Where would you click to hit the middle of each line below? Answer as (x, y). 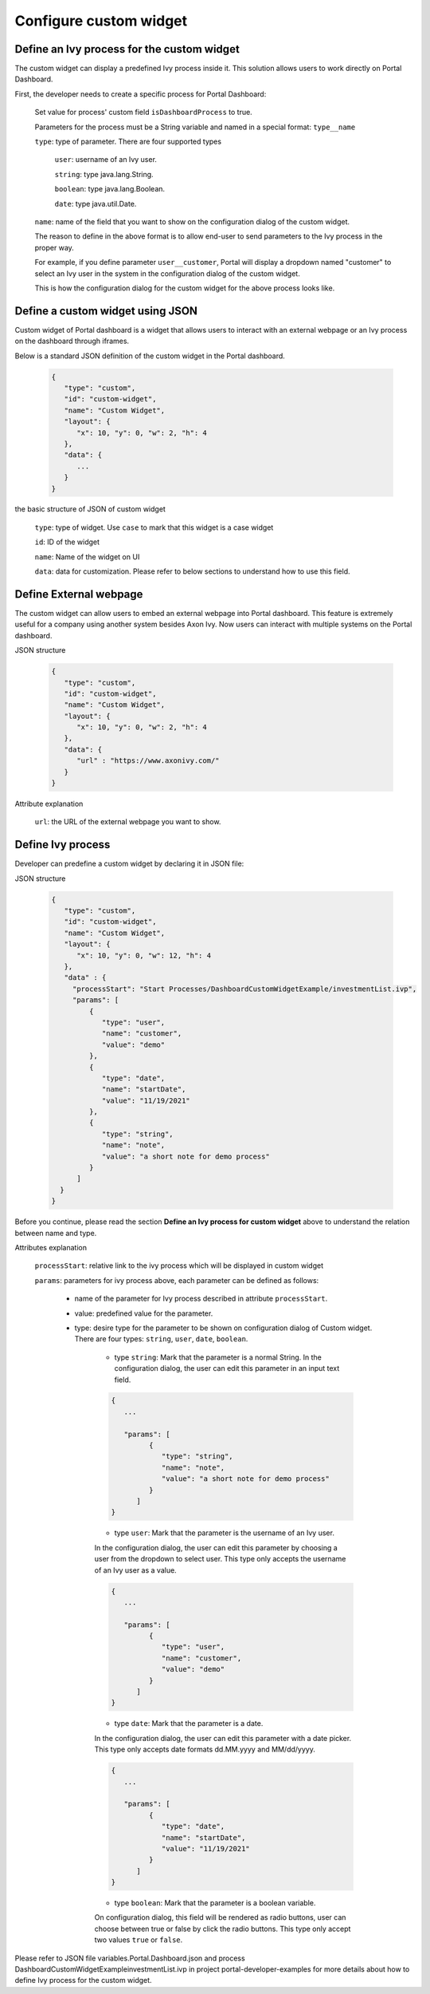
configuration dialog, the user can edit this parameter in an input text (227, 1368)
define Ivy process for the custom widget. (83, 1980)
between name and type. (56, 1233)
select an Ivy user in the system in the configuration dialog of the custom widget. (167, 273)
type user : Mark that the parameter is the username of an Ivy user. (224, 1533)
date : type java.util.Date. (96, 203)
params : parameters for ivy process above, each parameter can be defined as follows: (177, 1280)
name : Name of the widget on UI (87, 557)
